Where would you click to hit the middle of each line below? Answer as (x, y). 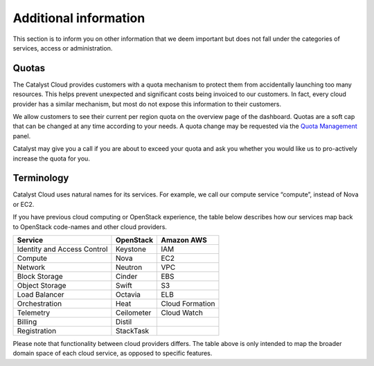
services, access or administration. (63, 48)
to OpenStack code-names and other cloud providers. (90, 227)
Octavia (128, 295)
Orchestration (39, 304)
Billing (27, 322)
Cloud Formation (188, 304)
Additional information (79, 18)
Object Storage (42, 286)
